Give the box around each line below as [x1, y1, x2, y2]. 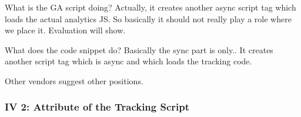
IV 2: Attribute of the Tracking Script [5, 99, 190, 114]
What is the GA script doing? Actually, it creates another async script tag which [5, 1, 296, 13]
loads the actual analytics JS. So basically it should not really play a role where [5, 12, 292, 25]
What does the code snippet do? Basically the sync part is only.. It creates [5, 43, 273, 56]
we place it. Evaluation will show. [5, 24, 126, 36]
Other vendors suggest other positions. [5, 74, 143, 87]
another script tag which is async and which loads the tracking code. [5, 55, 252, 67]
